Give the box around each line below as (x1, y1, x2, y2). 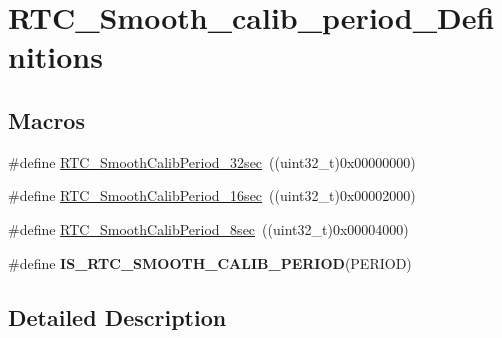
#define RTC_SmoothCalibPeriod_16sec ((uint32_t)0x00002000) (8, 185, 416, 206)
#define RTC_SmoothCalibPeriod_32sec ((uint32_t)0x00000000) (8, 151, 416, 172)
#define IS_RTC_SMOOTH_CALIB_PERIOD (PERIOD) (8, 252, 412, 273)
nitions (8, 36, 103, 77)
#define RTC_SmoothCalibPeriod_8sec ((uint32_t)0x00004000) (8, 218, 409, 239)
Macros (8, 104, 85, 135)
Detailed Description (8, 301, 227, 332)
